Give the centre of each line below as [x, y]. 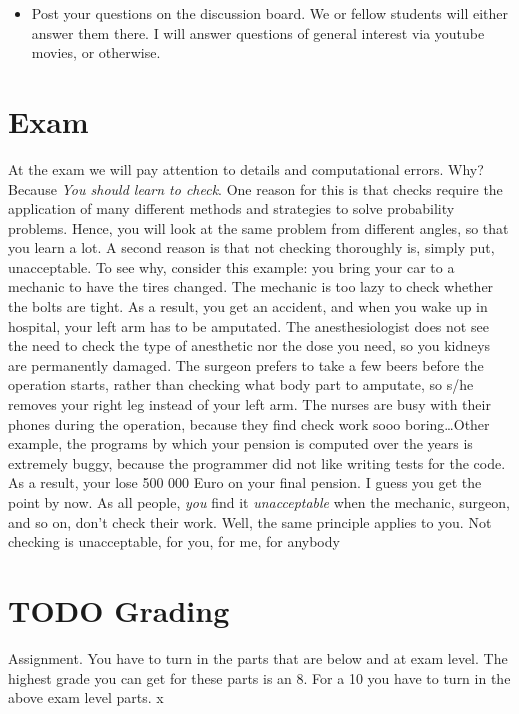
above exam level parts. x [86, 697]
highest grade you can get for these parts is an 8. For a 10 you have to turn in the [259, 677]
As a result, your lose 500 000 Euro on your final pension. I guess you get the [245, 482]
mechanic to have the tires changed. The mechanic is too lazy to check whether [251, 286]
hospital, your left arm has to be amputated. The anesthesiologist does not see [248, 325]
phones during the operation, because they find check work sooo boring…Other [249, 423]
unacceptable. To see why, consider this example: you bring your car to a [231, 266]
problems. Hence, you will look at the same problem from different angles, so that [258, 227]
